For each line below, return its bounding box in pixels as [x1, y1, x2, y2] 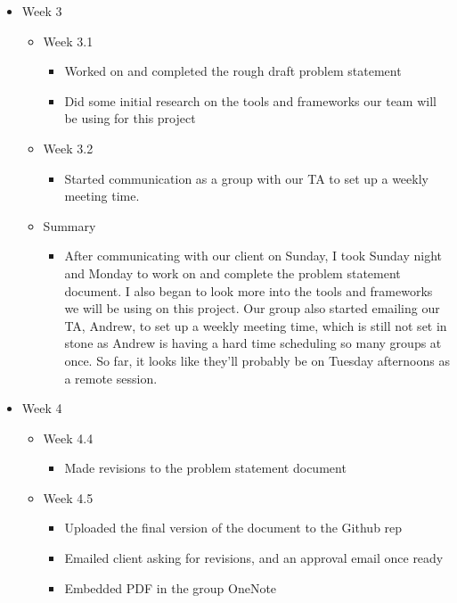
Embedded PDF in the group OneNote [64, 578, 277, 597]
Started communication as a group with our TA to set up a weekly [64, 169, 428, 187]
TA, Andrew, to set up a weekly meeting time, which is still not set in [64, 316, 447, 335]
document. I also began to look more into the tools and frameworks [64, 281, 433, 300]
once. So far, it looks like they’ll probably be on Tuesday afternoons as [64, 351, 450, 369]
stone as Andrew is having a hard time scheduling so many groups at [64, 334, 442, 352]
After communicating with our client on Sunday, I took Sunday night [64, 246, 443, 265]
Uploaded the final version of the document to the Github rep [64, 518, 403, 537]
